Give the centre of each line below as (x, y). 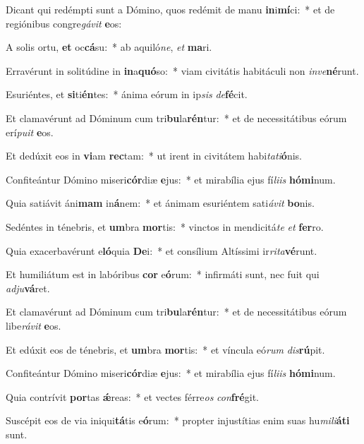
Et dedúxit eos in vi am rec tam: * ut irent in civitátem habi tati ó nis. (154, 156)
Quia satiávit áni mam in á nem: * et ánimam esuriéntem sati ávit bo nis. (160, 203)
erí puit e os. (30, 132)
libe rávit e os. (34, 325)
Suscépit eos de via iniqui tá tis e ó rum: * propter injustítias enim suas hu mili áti (178, 420)
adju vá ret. (28, 288)
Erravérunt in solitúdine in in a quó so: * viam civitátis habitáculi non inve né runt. (182, 70)
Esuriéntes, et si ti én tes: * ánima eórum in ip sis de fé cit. (127, 94)
